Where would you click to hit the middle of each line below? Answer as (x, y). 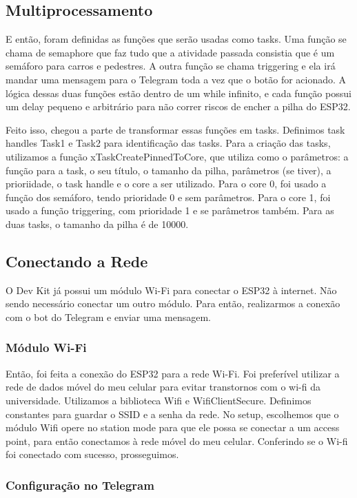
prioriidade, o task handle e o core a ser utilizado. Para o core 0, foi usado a (166, 184)
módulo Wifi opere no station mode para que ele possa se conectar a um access (173, 427)
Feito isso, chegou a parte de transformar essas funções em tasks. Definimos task (175, 129)
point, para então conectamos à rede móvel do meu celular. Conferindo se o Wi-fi (177, 440)
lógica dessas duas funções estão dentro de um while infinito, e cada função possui (178, 93)
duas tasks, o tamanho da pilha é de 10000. (97, 224)
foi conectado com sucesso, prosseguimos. (92, 454)
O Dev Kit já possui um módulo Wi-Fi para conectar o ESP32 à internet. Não (171, 290)
